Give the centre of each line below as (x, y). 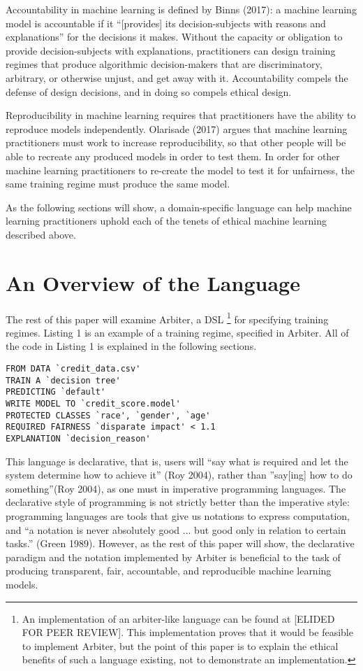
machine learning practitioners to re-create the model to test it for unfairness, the (180, 170)
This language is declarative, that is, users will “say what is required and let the (177, 461)
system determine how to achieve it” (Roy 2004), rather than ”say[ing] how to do (179, 475)
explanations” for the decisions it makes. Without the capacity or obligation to (174, 37)
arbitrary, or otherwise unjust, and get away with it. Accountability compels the (177, 77)
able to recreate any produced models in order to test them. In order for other (173, 156)
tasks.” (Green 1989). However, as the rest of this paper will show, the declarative (180, 543)
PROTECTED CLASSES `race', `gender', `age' (108, 415)
